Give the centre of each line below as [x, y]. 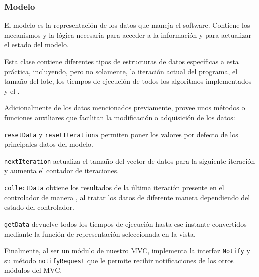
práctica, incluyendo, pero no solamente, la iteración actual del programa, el [121, 71]
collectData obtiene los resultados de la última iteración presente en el [114, 188]
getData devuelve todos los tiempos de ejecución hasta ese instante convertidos [125, 224]
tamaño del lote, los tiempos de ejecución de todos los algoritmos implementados [128, 81]
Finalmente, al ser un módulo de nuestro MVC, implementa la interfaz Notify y [127, 251]
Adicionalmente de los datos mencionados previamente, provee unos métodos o [125, 108]
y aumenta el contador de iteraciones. [62, 171]
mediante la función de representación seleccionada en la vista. [100, 234]
